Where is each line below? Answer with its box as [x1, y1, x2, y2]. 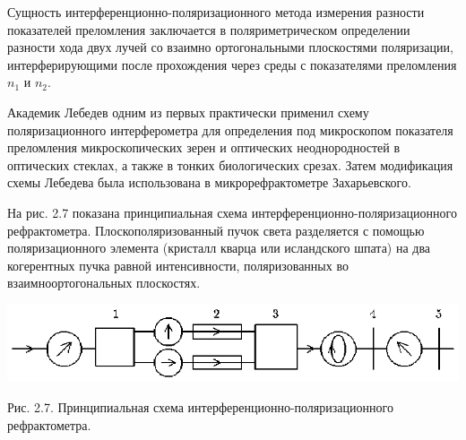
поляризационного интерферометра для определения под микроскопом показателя [7, 120, 453, 139]
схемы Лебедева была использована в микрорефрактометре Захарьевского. [7, 173, 411, 192]
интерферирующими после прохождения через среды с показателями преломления [7, 55, 457, 73]
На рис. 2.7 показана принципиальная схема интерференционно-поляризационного [7, 203, 457, 221]
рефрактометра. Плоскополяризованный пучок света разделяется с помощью [7, 220, 425, 239]
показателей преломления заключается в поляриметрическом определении [7, 20, 410, 39]
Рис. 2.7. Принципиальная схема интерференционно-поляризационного [7, 397, 393, 416]
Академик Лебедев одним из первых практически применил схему [7, 102, 369, 121]
